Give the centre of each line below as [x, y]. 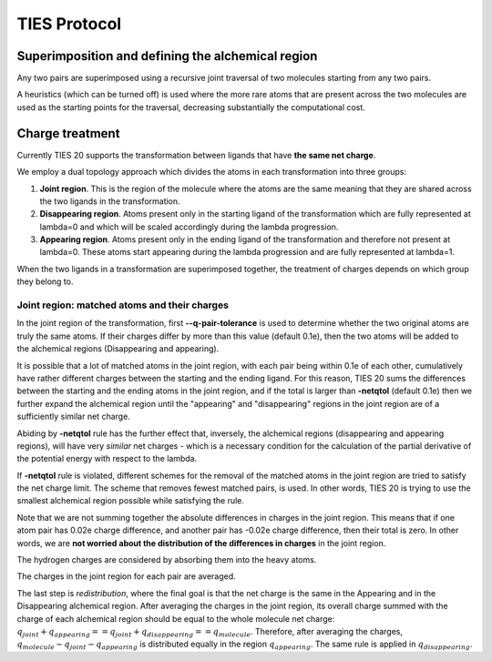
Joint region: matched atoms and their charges [123, 305]
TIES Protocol [69, 24]
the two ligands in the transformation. [110, 201]
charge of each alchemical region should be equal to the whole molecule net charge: [176, 618]
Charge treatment [68, 133]
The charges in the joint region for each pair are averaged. [126, 576]
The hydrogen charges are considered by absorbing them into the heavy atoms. [167, 560]
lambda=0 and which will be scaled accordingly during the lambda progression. [189, 227]
